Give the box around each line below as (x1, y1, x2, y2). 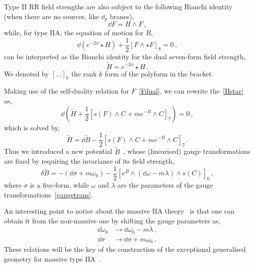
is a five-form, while (30, 180, 89, 190)
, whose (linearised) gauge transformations (123, 146, 251, 156)
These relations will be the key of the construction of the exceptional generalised (4, 244, 246, 254)
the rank (71, 68, 97, 78)
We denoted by (4, 68, 49, 78)
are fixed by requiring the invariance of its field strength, (4, 156, 174, 166)
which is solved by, (4, 122, 60, 132)
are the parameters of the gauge (117, 180, 213, 190)
